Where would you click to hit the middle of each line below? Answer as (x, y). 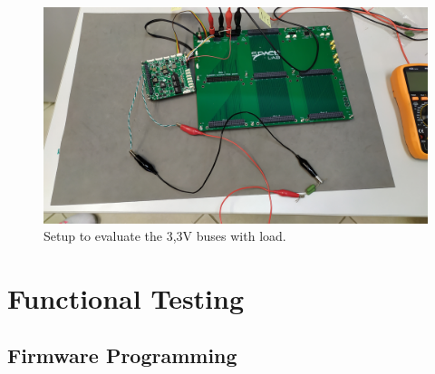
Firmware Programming (122, 355)
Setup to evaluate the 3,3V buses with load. (165, 236)
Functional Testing (126, 297)
